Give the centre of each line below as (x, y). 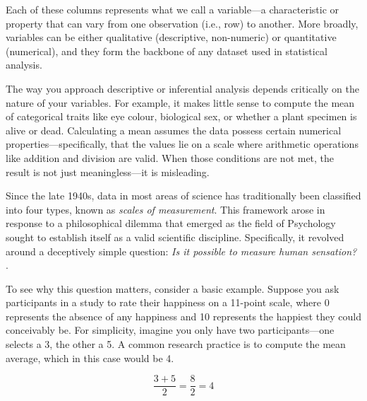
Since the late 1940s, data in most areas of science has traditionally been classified (183, 196)
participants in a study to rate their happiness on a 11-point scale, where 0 (168, 302)
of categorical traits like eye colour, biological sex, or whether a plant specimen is (181, 116)
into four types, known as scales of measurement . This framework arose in (166, 209)
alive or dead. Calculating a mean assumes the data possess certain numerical (174, 130)
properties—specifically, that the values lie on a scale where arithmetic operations (182, 144)
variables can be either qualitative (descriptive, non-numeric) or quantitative (171, 37)
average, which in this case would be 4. (90, 358)
